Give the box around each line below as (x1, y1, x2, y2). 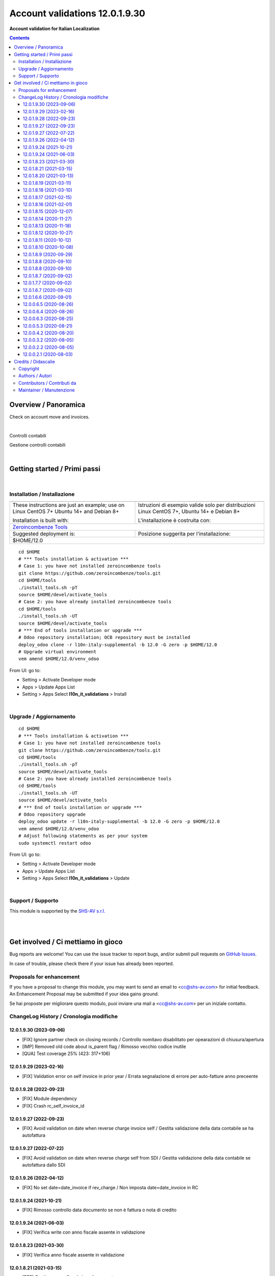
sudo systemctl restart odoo (18, 840, 91, 846)
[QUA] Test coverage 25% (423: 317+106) (22, 1050, 111, 1057)
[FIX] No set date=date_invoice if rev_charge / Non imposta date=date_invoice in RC (22, 1184, 199, 1190)
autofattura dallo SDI (22, 1162, 66, 1168)
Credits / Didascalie (14, 358, 56, 364)
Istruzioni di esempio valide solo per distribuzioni (137, 501, 256, 508)
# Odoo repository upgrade (18, 812, 86, 818)
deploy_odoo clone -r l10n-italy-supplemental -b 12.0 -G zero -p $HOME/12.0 (18, 642, 217, 648)
